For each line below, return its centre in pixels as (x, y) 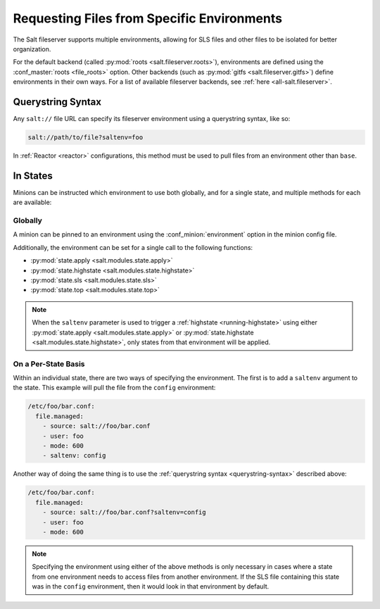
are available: (32, 202)
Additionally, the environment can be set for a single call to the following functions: (133, 247)
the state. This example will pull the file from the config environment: (114, 388)
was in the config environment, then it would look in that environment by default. (151, 586)
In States (33, 176)
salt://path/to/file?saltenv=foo (85, 137)
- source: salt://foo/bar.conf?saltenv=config (125, 513)
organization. (32, 49)
